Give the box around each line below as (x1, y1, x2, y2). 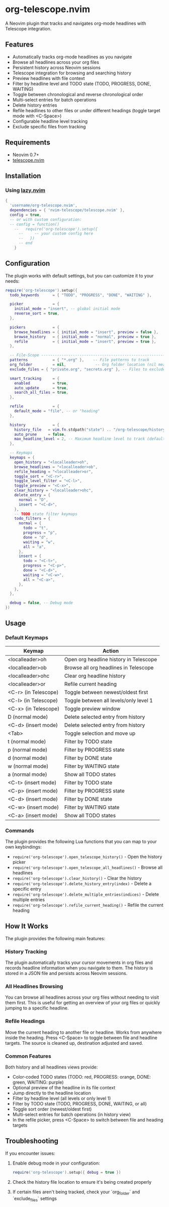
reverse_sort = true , (14, 311, 59, 316)
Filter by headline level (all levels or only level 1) (12, 1095, 111, 1101)
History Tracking (5, 948, 47, 955)
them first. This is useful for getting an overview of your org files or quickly (5, 1000, 160, 1006)
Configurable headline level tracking (12, 118, 88, 124)
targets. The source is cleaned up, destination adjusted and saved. (5, 1040, 143, 1046)
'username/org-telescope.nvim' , (10, 203, 78, 208)
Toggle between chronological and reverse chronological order (12, 91, 143, 97)
